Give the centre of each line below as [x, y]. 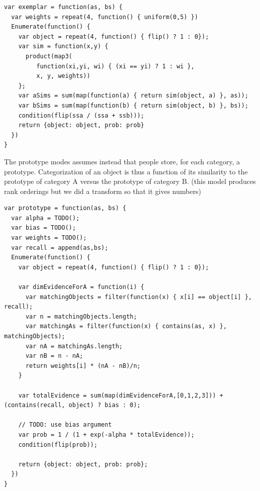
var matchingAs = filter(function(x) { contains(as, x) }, [126, 326]
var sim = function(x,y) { [63, 46]
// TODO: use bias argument [65, 425]
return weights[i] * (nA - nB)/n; [83, 366]
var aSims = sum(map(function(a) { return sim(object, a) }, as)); [133, 96]
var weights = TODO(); [49, 238]
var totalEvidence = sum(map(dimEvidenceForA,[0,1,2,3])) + [121, 395]
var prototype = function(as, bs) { [65, 208]
